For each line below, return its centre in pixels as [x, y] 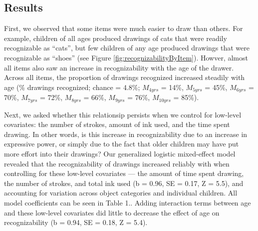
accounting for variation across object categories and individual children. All [121, 193]
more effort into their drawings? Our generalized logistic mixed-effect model [120, 154]
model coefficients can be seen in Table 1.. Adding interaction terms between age [128, 203]
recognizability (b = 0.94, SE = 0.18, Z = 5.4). [76, 222]
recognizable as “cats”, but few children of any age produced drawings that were [127, 48]
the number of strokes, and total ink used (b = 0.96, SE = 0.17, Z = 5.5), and [124, 183]
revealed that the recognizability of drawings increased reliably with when [117, 163]
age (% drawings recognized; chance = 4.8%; [72, 87]
